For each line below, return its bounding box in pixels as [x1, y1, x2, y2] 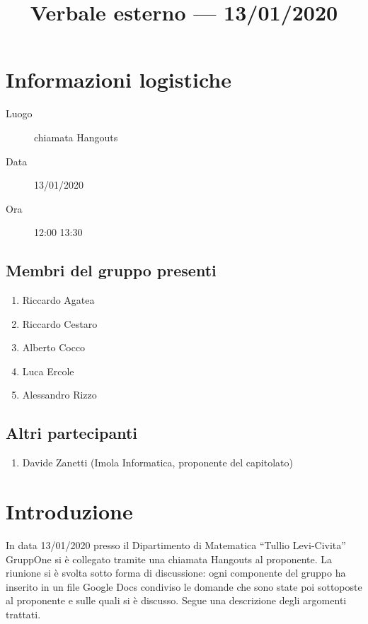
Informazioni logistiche [6, 65, 231, 94]
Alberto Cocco [22, 340, 86, 355]
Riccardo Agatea [22, 293, 95, 307]
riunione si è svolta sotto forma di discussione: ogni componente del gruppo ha [6, 565, 346, 580]
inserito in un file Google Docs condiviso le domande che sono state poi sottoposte [6, 579, 362, 594]
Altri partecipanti [6, 422, 138, 444]
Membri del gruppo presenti [6, 259, 217, 281]
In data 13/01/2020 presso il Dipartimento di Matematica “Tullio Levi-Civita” [6, 537, 346, 552]
